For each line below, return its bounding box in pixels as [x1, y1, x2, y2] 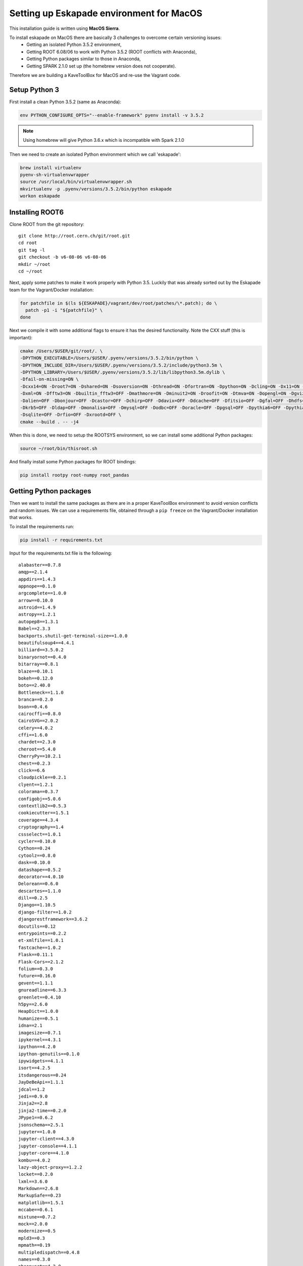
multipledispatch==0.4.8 [18, 1249, 80, 1255]
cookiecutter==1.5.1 [18, 810, 69, 816]
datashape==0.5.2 [18, 866, 61, 873]
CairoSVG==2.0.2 [18, 718, 59, 724]
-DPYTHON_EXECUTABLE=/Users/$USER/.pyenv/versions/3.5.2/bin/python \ [20, 355, 199, 361]
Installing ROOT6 [9, 208, 64, 216]
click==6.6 [18, 768, 45, 773]
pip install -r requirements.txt [20, 537, 103, 543]
